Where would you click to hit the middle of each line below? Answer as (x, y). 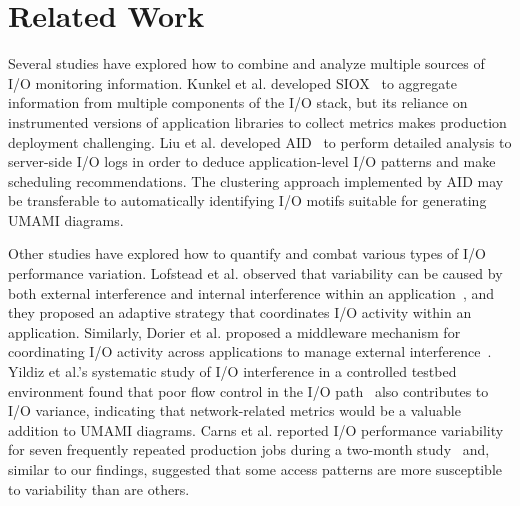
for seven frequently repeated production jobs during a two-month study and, (249, 449)
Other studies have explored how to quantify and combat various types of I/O (247, 253)
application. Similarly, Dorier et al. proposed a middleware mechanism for (234, 331)
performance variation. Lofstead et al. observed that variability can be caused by (255, 273)
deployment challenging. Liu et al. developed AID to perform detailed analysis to (260, 141)
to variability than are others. (99, 488)
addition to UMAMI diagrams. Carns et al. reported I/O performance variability (256, 429)
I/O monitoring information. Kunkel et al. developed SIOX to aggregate (232, 82)
